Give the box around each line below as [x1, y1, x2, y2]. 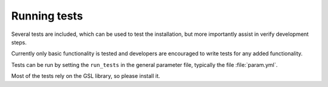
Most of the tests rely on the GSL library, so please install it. [11, 72, 160, 80]
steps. [11, 38, 27, 46]
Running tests [11, 9, 83, 23]
